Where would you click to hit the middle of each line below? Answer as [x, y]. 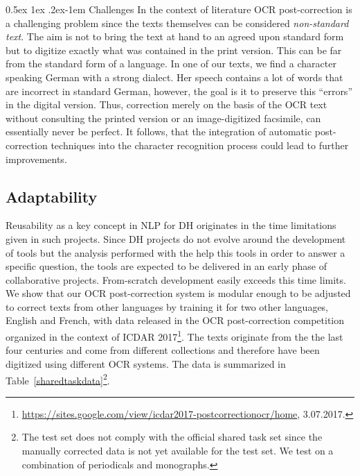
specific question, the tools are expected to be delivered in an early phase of [166, 266]
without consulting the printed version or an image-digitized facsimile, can [163, 118]
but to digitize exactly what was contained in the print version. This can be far [174, 50]
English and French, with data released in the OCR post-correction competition [175, 320]
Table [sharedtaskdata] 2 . [58, 379]
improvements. [36, 159]
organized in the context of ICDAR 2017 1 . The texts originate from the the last [174, 335]
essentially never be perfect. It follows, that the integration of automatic [159, 131]
